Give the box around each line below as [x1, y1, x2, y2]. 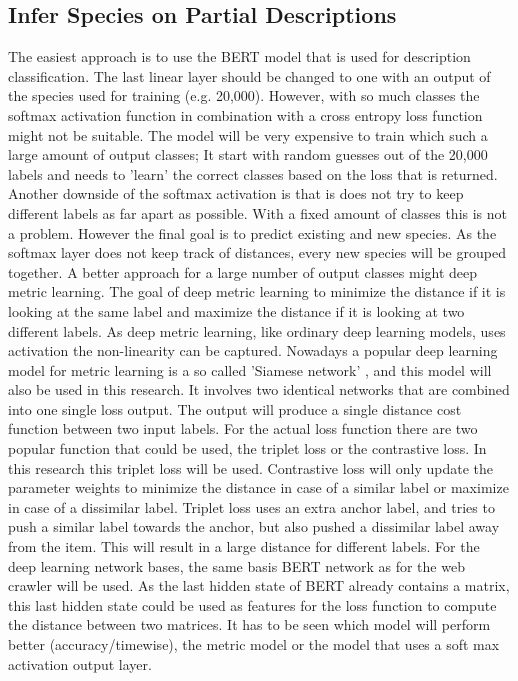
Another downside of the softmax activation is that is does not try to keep [8, 183, 464, 204]
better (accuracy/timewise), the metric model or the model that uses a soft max [8, 634, 500, 655]
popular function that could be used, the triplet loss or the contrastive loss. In [8, 438, 487, 459]
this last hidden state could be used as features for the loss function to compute [8, 594, 497, 615]
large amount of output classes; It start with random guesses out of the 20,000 [8, 144, 488, 165]
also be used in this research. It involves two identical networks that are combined [8, 379, 510, 400]
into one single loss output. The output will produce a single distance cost [8, 398, 462, 419]
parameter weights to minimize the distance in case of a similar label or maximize [8, 477, 509, 498]
